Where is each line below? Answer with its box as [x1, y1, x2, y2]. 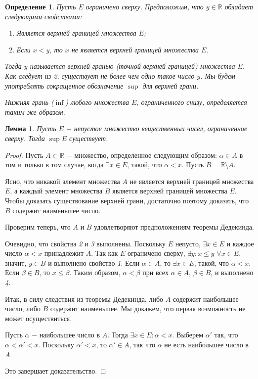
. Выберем [172, 330, 204, 340]
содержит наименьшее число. [12, 205, 101, 215]
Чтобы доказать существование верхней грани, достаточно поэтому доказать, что [5, 195, 249, 205]
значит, [5, 257, 27, 268]
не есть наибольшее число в [164, 339, 249, 350]
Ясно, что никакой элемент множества [5, 176, 120, 186]
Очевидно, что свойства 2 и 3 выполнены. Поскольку [5, 238, 166, 248]
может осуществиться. [5, 313, 72, 323]
